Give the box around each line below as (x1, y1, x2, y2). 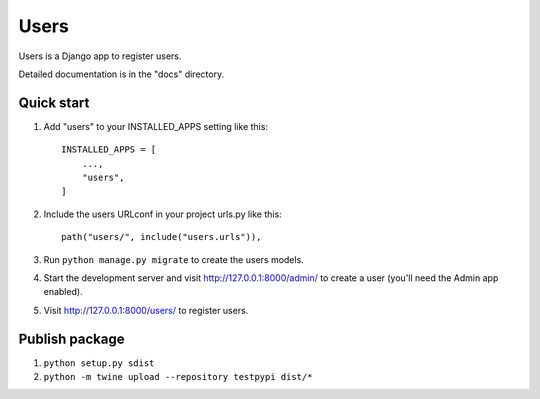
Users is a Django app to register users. (18, 50, 182, 62)
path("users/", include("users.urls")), (61, 231, 262, 243)
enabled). (43, 286, 84, 298)
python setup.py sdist (43, 357, 155, 369)
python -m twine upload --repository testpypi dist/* (43, 371, 313, 383)
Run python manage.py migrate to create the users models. (43, 253, 304, 265)
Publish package (18, 330, 125, 347)
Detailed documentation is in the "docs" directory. (18, 68, 225, 80)
